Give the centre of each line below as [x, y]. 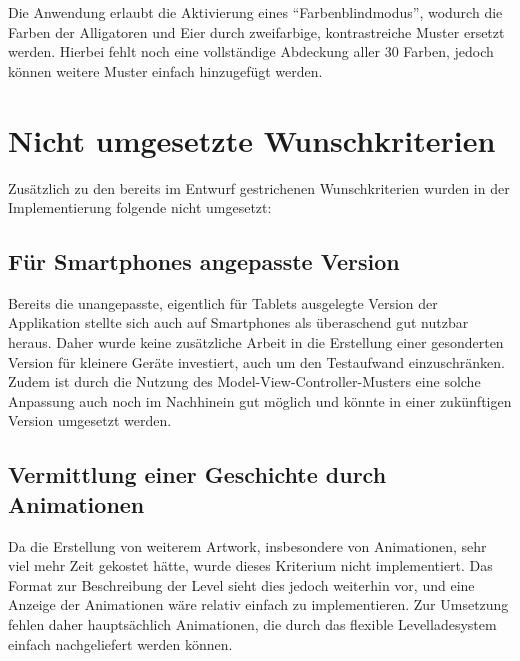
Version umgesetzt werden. [90, 420]
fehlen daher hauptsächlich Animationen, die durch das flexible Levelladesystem [252, 624]
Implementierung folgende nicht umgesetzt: [140, 207]
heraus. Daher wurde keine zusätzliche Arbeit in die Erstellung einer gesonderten [256, 342]
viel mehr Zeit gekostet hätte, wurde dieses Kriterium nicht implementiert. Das [250, 565]
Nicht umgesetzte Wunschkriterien [252, 139]
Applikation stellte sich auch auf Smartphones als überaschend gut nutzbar [238, 322]
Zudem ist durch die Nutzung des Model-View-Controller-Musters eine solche [244, 381]
